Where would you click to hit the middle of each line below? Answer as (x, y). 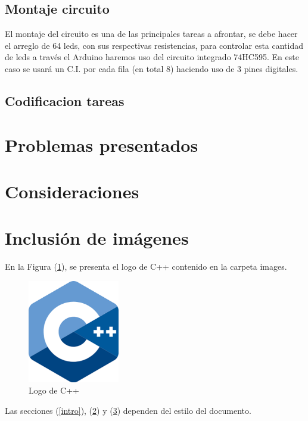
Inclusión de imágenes (97, 238)
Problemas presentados (102, 144)
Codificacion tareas (65, 100)
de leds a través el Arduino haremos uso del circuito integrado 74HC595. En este (152, 57)
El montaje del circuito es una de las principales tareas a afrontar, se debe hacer (151, 34)
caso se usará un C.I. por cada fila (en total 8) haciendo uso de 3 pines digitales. (152, 68)
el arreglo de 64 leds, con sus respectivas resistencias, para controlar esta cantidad (154, 45)
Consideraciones (72, 191)
